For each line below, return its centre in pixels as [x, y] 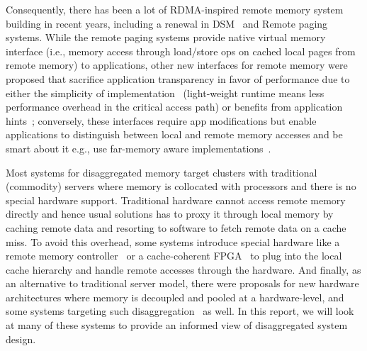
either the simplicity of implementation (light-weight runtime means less [165, 93]
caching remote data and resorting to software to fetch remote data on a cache [176, 227]
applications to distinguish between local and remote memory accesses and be [174, 134]
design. [21, 339]
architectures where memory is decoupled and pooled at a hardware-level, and [175, 297]
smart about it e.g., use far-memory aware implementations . [139, 148]
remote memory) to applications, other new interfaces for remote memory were [177, 65]
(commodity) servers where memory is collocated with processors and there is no [181, 186]
